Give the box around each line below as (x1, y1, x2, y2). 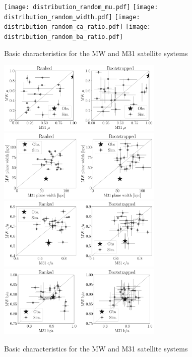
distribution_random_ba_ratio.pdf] (4, 33, 123, 40)
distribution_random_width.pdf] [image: (4, 13, 140, 21)
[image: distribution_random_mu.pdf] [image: (4, 4, 158, 11)
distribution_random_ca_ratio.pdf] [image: (4, 23, 151, 31)
